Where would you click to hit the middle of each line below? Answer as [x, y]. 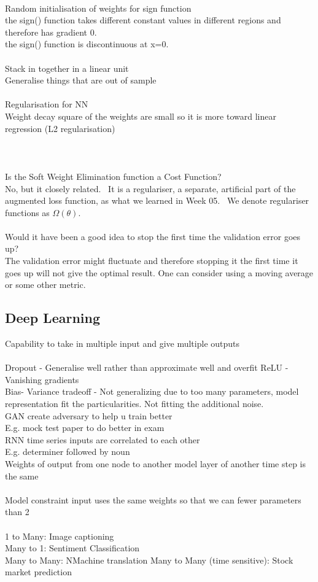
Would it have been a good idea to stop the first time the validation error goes [153, 236]
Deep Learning [53, 318]
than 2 [17, 512]
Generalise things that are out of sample [81, 80]
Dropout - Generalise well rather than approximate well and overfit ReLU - [147, 367]
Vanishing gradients [42, 379]
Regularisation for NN [47, 104]
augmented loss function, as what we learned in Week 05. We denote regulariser [157, 200]
